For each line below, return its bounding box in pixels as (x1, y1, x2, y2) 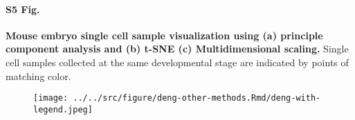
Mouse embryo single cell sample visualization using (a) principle (6, 28, 323, 42)
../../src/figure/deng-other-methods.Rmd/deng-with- (73, 93, 321, 103)
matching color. (6, 68, 71, 83)
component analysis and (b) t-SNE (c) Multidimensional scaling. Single (6, 41, 349, 56)
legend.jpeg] (33, 104, 93, 114)
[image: (33, 93, 69, 103)
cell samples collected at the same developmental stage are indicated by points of (6, 54, 349, 69)
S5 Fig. (6, 1, 40, 16)
